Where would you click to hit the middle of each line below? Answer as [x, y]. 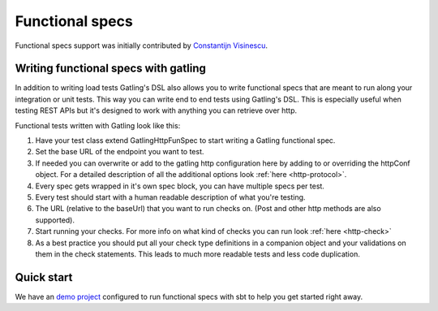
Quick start [44, 277]
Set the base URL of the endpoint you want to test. [120, 152]
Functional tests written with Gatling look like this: [98, 125]
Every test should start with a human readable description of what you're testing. [170, 197]
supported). [55, 220]
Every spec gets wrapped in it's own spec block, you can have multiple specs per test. [180, 186]
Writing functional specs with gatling [111, 69]
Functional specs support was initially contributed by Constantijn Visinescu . [141, 45]
